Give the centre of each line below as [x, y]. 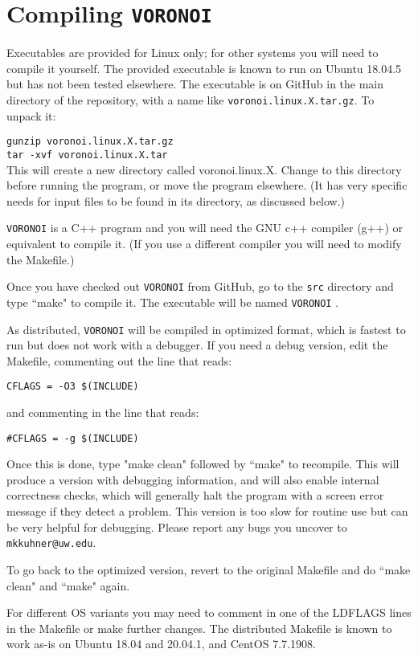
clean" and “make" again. [68, 585]
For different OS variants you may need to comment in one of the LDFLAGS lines [209, 612]
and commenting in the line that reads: [103, 412]
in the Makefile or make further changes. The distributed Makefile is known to [199, 628]
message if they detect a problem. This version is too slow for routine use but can [207, 511]
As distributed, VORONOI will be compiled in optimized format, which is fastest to [206, 329]
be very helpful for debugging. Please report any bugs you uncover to [177, 526]
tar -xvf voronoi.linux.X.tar [87, 155]
